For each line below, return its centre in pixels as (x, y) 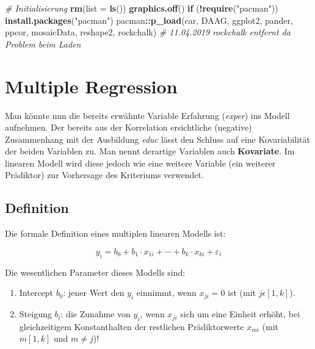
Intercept (36, 293)
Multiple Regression (91, 86)
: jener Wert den (94, 293)
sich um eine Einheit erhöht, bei (240, 314)
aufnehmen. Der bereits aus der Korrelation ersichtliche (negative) (129, 127)
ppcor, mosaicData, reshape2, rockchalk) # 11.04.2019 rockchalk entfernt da (148, 32)
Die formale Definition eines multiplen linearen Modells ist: (115, 233)
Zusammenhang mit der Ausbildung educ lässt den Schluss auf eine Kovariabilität (157, 139)
